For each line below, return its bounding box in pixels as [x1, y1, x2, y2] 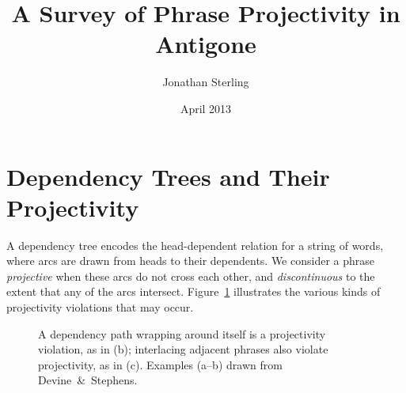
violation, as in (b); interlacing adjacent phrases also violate [38, 341, 328, 357]
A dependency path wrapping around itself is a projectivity [38, 325, 326, 342]
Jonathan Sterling [162, 74, 249, 90]
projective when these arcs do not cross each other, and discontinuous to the [6, 267, 375, 284]
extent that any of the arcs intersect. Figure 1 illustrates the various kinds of [6, 283, 381, 300]
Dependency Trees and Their [6, 160, 330, 192]
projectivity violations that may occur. [6, 299, 194, 315]
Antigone [155, 28, 256, 60]
